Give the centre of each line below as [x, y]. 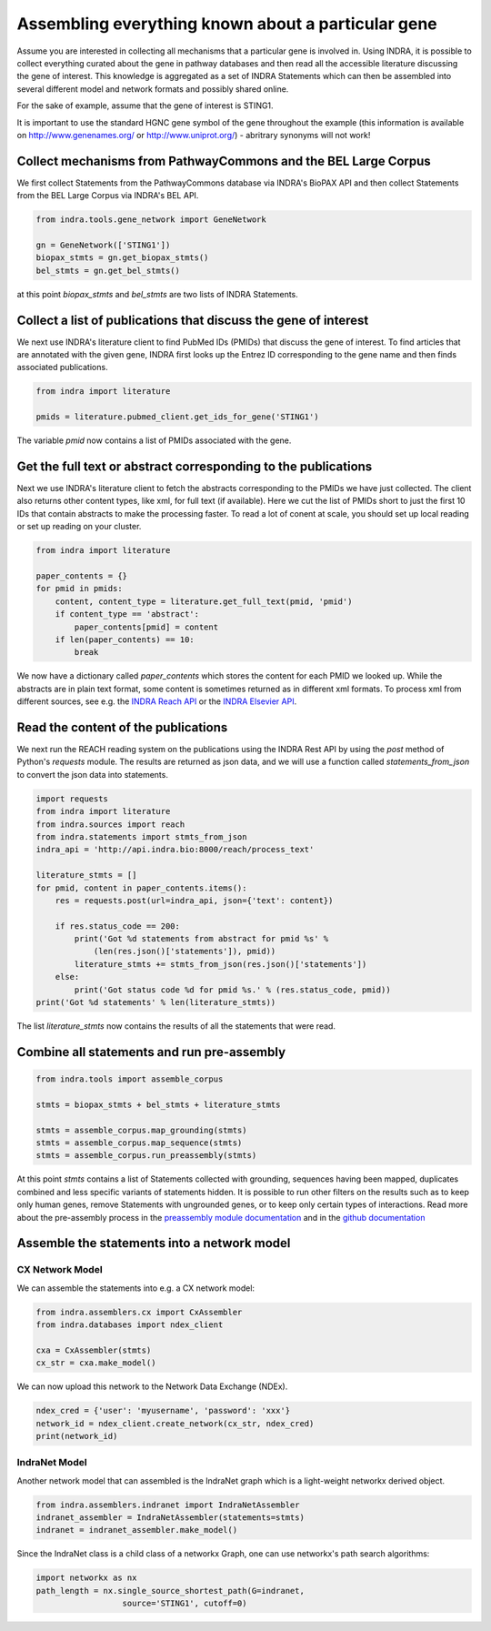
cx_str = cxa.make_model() [96, 1363]
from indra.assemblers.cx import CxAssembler [139, 1312]
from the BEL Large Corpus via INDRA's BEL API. [108, 196]
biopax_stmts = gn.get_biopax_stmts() [122, 258]
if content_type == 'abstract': [127, 614]
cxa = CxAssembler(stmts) [94, 1350]
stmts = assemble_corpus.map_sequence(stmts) [139, 1143]
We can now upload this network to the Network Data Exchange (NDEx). [152, 1386]
